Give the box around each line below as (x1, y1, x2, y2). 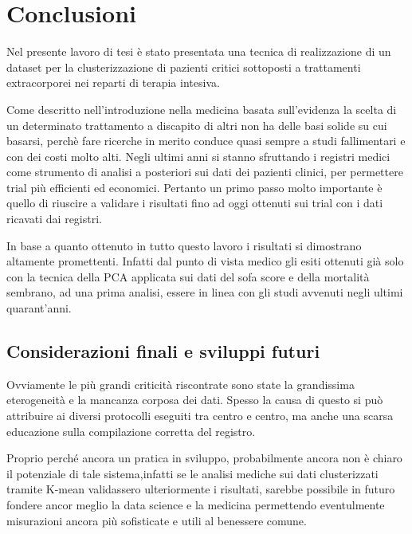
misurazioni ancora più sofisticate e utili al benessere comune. (6, 512, 307, 528)
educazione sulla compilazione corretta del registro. (6, 422, 256, 439)
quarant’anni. (6, 300, 72, 316)
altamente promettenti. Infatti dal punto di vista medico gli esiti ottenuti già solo (6, 253, 404, 269)
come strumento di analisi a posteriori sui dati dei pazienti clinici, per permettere (6, 163, 403, 180)
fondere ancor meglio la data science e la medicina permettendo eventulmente (6, 496, 385, 512)
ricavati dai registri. (6, 210, 102, 227)
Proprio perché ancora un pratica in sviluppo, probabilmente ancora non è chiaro (6, 450, 402, 466)
